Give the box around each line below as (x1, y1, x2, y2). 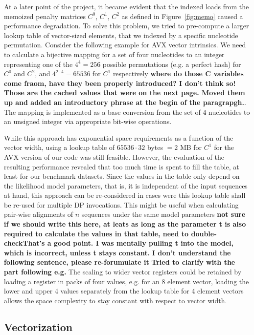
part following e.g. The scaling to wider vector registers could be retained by (4, 267, 242, 277)
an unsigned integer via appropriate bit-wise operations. (4, 116, 172, 126)
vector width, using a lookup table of (4, 142, 115, 152)
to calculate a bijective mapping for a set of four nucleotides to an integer (4, 49, 225, 59)
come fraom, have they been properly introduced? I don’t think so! (4, 78, 236, 88)
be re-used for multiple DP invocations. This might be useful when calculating (4, 199, 239, 209)
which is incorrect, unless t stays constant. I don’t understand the (4, 247, 231, 257)
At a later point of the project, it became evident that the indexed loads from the (4, 1, 249, 11)
